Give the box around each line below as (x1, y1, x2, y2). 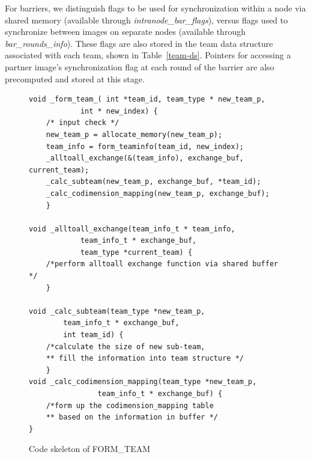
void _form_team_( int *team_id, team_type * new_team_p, (29, 95, 265, 104)
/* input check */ (46, 118, 119, 127)
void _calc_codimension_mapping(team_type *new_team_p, (29, 377, 257, 386)
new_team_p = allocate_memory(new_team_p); (46, 130, 223, 139)
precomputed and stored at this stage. (5, 72, 145, 85)
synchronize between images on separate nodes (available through (5, 25, 246, 38)
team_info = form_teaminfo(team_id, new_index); (46, 142, 244, 151)
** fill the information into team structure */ (46, 354, 244, 363)
